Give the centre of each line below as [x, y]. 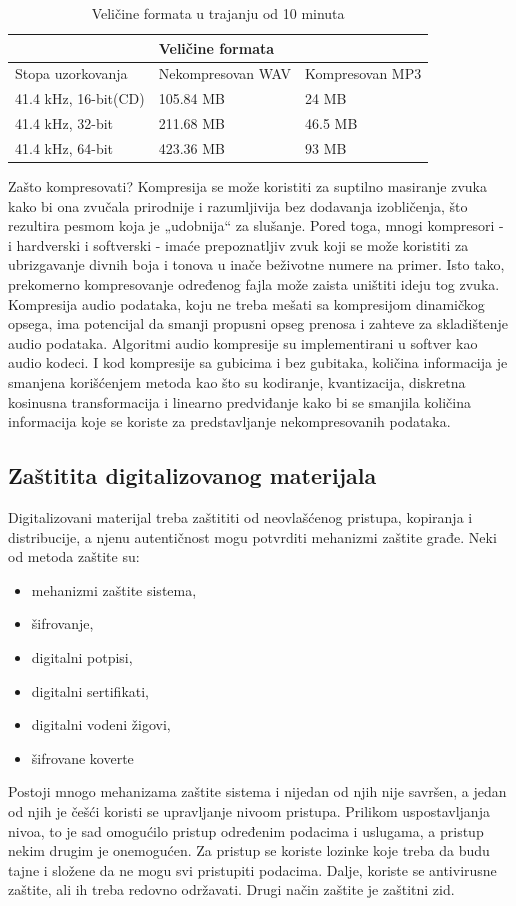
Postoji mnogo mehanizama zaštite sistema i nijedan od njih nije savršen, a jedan [257, 791]
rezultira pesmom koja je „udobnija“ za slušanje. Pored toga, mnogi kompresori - [256, 225]
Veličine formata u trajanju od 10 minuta [218, 13]
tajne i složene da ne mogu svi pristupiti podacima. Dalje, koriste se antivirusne [252, 869]
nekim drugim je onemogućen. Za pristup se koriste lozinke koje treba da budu [249, 850]
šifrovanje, [62, 623]
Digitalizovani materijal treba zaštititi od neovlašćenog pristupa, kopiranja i [240, 516]
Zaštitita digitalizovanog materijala [192, 475]
